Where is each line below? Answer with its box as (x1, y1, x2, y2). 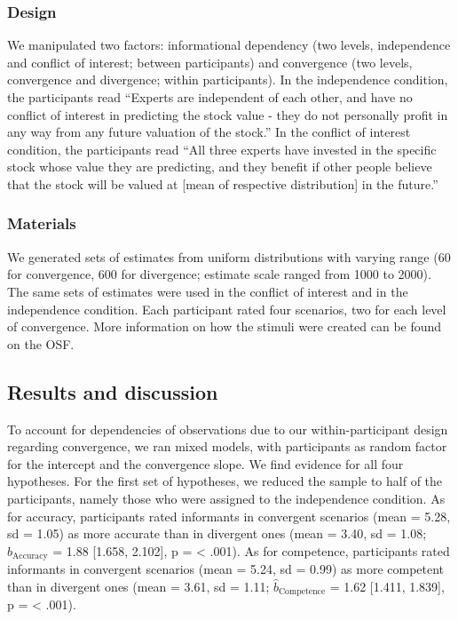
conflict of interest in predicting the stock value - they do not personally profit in (7, 105, 448, 123)
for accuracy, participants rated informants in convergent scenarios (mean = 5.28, (7, 506, 451, 525)
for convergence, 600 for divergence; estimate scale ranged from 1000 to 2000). (7, 265, 431, 283)
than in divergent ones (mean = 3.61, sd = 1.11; (7, 576, 270, 595)
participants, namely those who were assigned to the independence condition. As (7, 489, 446, 507)
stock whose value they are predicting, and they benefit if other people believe (7, 157, 432, 176)
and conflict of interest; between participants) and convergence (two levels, (7, 52, 413, 71)
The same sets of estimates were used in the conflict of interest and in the (7, 282, 408, 300)
